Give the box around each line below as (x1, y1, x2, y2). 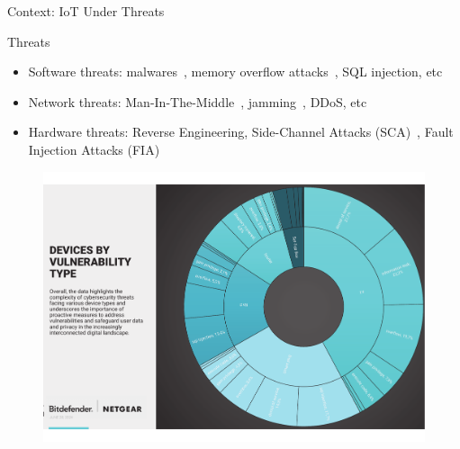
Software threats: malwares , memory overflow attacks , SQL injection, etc (28, 62, 443, 81)
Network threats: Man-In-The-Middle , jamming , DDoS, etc (28, 92, 367, 111)
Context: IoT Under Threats (7, 2, 165, 20)
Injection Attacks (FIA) (28, 139, 160, 158)
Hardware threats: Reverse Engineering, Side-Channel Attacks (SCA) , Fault (28, 122, 454, 141)
